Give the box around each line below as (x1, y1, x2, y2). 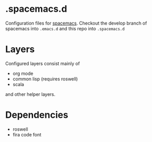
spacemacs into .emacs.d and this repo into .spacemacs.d (5, 25, 125, 31)
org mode (12, 70, 34, 76)
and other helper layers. (5, 91, 56, 97)
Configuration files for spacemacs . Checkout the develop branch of (5, 20, 147, 26)
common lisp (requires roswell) (12, 75, 78, 82)
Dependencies (5, 109, 68, 121)
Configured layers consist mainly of (5, 60, 80, 67)
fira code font (12, 131, 42, 137)
